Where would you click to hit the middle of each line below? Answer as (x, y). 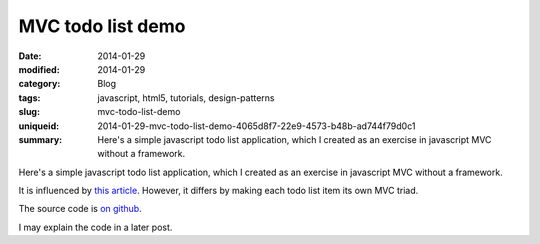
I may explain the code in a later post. (95, 227)
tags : (29, 97)
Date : (30, 56)
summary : (40, 139)
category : (39, 84)
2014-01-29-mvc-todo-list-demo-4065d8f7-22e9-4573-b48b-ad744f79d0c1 (256, 126)
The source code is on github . (80, 209)
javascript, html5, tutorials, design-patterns (186, 97)
